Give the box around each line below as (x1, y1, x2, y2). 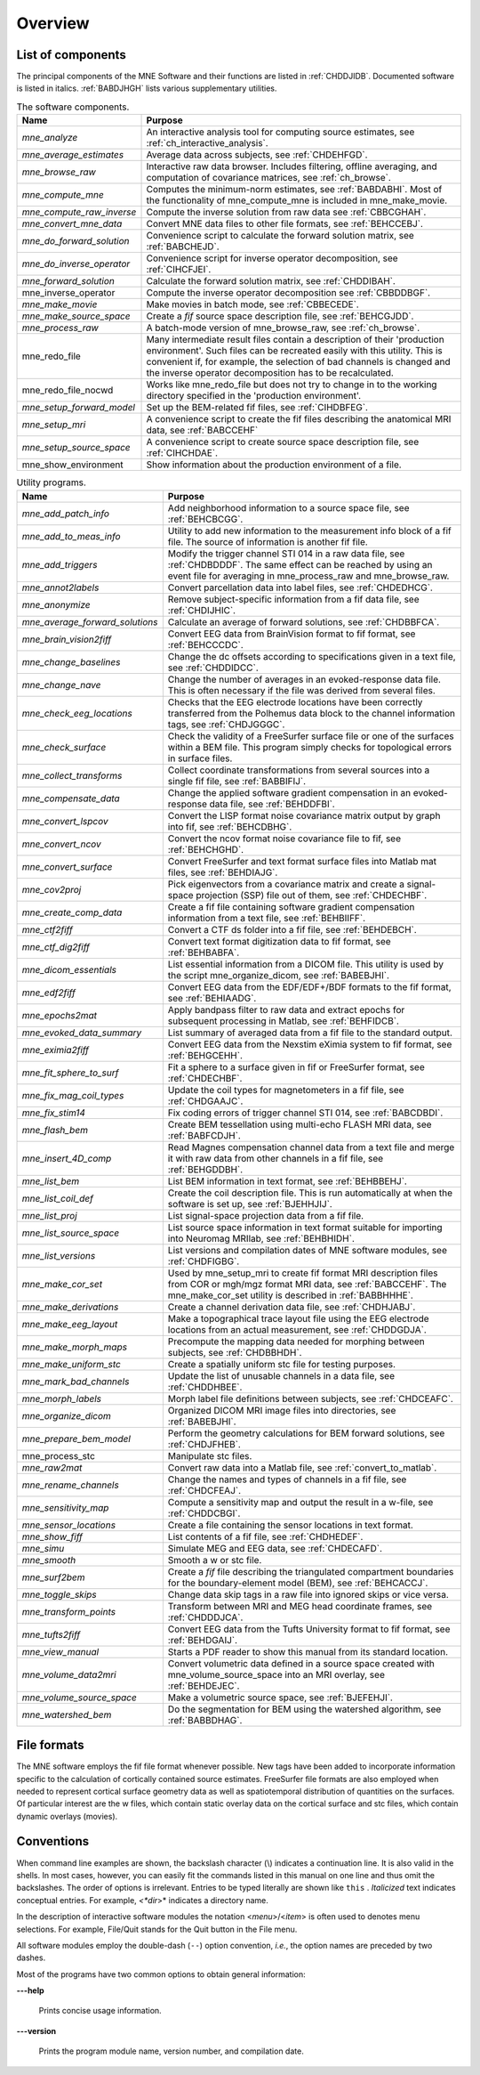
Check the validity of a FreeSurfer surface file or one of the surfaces (167, 730, 454, 742)
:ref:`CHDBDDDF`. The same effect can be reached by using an (167, 558, 433, 571)
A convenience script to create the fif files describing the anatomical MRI (146, 413, 452, 426)
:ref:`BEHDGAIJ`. (167, 1633, 238, 1646)
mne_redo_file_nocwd (21, 384, 114, 396)
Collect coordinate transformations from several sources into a (167, 764, 430, 776)
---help (16, 1985, 44, 1996)
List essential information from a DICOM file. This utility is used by (167, 958, 444, 970)
